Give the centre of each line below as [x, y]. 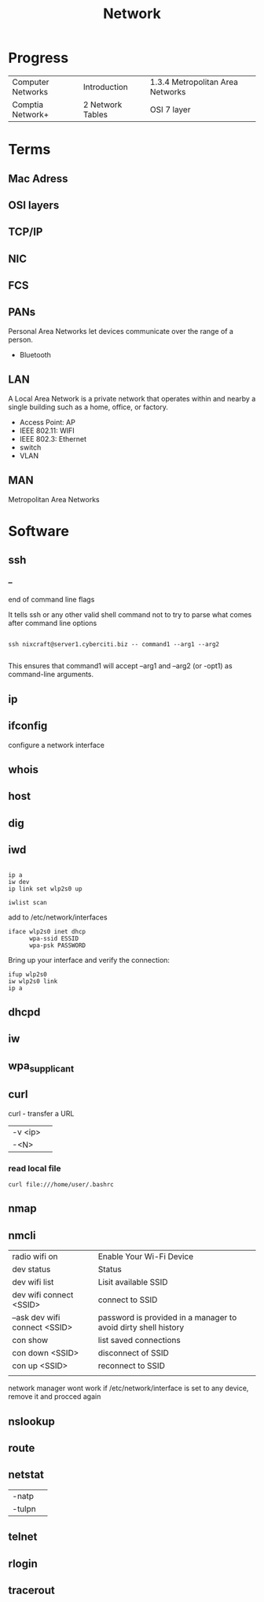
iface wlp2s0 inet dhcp [47, 931]
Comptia [28, 105]
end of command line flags [51, 600]
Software [38, 531]
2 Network [103, 105]
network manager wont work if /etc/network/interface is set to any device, [128, 1388]
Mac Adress [38, 178]
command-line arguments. [51, 675]
